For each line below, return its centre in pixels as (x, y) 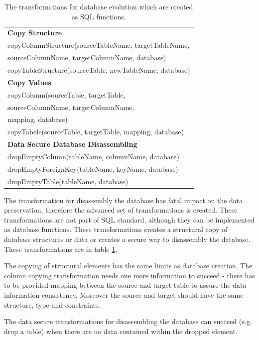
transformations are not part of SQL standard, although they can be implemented (129, 219)
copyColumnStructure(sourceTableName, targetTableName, (99, 45)
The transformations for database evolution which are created (99, 6)
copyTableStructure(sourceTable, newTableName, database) (99, 69)
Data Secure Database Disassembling (72, 144)
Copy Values (29, 82)
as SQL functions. (99, 16)
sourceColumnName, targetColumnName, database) (87, 57)
